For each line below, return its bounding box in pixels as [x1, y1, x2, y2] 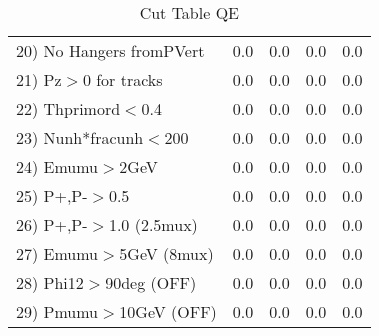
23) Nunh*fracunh [16, 126, 144, 149]
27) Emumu [16, 242, 99, 265]
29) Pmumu [16, 300, 99, 323]
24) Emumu [16, 155, 99, 178]
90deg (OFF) [105, 271, 197, 294]
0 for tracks [82, 68, 163, 91]
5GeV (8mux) [119, 242, 214, 265]
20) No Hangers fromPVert [16, 39, 205, 62]
